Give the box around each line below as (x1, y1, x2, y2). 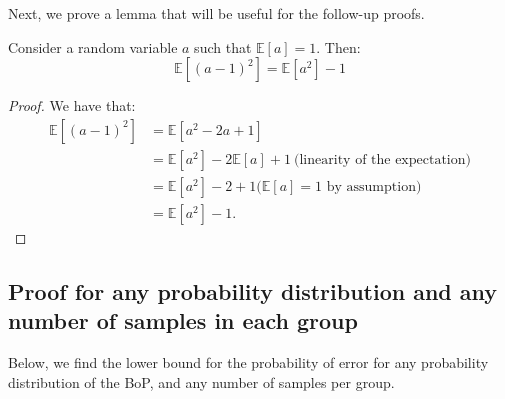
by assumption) (326, 179, 422, 194)
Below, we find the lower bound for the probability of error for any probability (8, 352, 489, 373)
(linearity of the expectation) (294, 152, 471, 167)
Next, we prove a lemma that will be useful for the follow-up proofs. (8, 3, 425, 23)
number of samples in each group (8, 305, 358, 336)
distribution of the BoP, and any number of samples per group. (8, 371, 395, 392)
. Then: (316, 36, 361, 57)
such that (194, 36, 252, 57)
